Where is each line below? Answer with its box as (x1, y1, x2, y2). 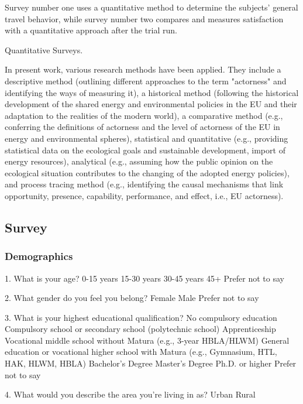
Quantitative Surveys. (5, 43, 83, 56)
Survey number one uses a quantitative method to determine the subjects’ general (5, 1, 298, 13)
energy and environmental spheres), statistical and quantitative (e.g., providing (5, 132, 288, 144)
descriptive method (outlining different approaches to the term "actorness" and (5, 74, 287, 87)
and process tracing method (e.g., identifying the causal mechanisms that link (5, 178, 284, 190)
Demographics (5, 249, 73, 263)
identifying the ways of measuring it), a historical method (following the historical (5, 86, 299, 98)
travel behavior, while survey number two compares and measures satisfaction (5, 12, 284, 25)
